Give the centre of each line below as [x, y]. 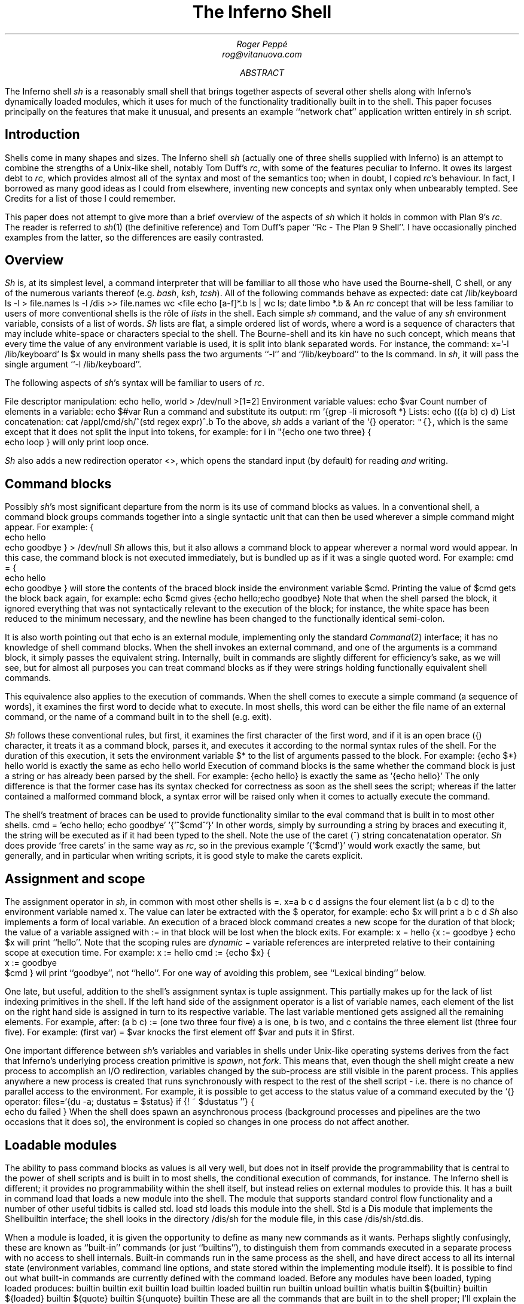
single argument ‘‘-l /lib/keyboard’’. [73, 364]
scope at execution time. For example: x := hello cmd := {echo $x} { [138, 953]
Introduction [42, 135]
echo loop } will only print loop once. [77, 442]
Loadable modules [61, 1145]
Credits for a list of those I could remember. [90, 198]
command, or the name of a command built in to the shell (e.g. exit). [138, 717]
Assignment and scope [75, 879]
